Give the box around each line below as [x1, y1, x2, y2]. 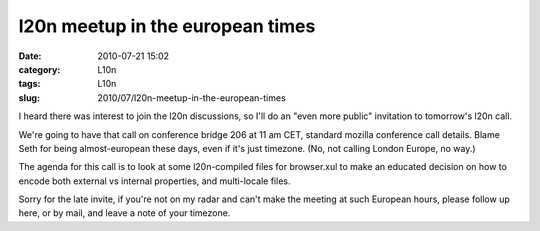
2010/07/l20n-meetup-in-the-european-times [97, 91, 287, 104]
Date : [18, 50, 42, 62]
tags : [18, 78, 41, 90]
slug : [18, 91, 40, 104]
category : [18, 63, 61, 75]
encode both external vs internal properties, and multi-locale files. [18, 175, 291, 187]
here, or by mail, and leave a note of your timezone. [18, 207, 231, 219]
